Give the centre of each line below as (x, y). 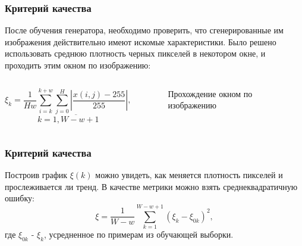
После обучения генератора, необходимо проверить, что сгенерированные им (144, 30)
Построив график (36, 175)
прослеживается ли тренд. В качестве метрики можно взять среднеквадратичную (151, 186)
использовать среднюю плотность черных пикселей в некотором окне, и (135, 53)
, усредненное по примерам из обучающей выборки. (139, 234)
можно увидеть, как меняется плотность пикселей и (189, 175)
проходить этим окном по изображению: (78, 65)
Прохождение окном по (210, 93)
